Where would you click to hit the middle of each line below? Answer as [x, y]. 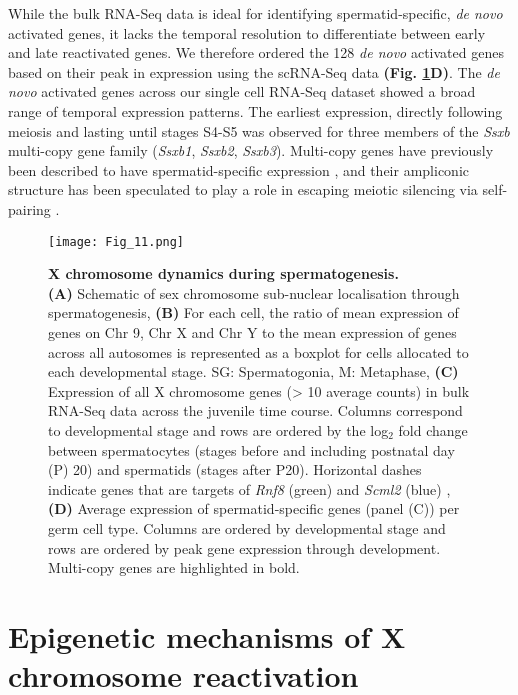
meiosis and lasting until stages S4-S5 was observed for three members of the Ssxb [259, 130]
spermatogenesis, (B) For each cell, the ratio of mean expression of [253, 312]
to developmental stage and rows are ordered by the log [218, 429]
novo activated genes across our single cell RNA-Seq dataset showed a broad [242, 91]
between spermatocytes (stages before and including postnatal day [251, 449]
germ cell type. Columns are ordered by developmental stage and [247, 527]
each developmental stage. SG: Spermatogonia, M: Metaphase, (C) [253, 371]
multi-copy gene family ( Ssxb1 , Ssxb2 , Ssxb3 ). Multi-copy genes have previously [251, 150]
